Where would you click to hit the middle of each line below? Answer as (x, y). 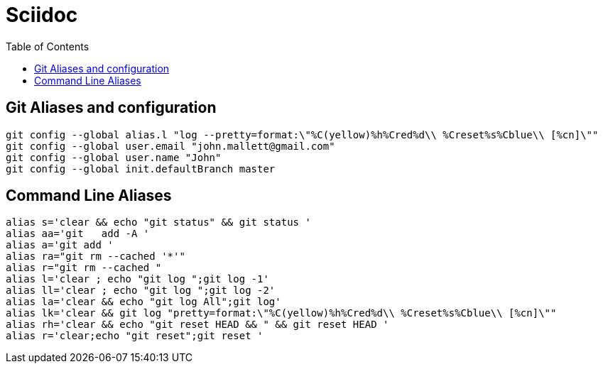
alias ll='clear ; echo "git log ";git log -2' (141, 291)
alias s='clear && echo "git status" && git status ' (158, 222)
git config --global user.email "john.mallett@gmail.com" (170, 146)
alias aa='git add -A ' (78, 234)
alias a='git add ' (60, 245)
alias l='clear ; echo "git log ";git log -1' (137, 279)
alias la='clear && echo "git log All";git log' (143, 302)
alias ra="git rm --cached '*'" (96, 257)
